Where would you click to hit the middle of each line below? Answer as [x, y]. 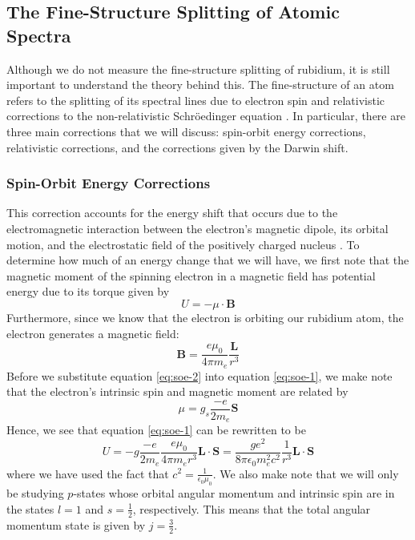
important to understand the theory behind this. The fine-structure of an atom [200, 85]
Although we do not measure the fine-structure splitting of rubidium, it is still [198, 69]
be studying [35, 493]
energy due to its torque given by [88, 291]
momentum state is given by [76, 524]
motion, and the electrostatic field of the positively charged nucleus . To [183, 244]
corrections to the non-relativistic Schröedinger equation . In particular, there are [206, 116]
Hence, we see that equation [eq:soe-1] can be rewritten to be [156, 430]
